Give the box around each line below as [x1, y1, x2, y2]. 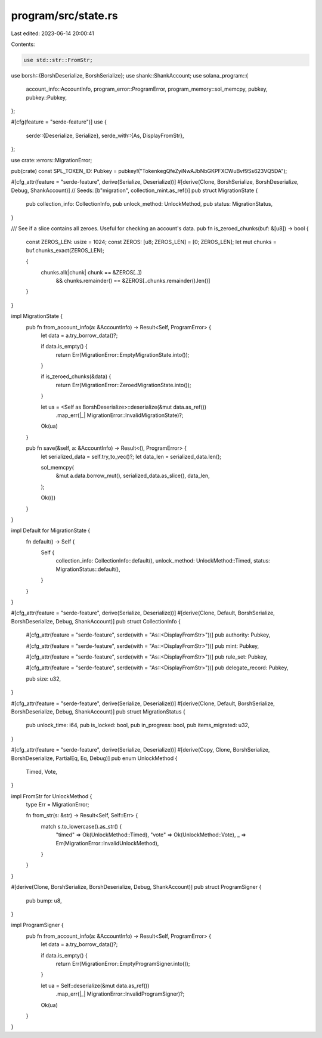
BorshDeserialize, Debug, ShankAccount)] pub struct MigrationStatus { [11, 708, 185, 715]
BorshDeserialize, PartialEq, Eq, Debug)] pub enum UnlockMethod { [11, 755, 178, 762]
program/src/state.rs [11, 9, 119, 22]
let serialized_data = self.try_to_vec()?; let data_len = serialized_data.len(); [41, 453, 222, 460]
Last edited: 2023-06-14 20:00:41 [11, 30, 95, 37]
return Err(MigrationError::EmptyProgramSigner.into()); [55, 960, 190, 967]
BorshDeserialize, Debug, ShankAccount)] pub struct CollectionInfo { [11, 617, 181, 625]
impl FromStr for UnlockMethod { [11, 792, 92, 799]
